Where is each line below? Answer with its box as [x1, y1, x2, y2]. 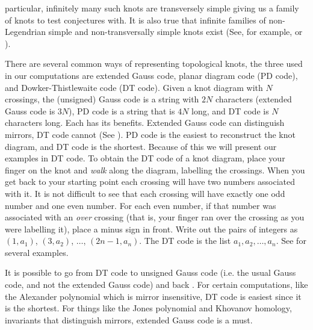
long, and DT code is [191, 104, 269, 117]
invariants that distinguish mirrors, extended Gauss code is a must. [5, 313, 253, 326]
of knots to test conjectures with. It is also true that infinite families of [5, 13, 266, 26]
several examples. [5, 246, 69, 258]
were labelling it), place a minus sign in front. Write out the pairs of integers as [5, 222, 298, 235]
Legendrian [5, 25, 46, 38]
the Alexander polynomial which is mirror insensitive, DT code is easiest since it [5, 290, 302, 302]
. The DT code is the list [139, 234, 231, 247]
